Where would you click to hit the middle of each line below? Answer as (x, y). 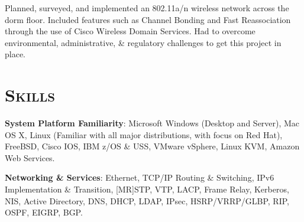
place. (15, 54)
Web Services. (30, 157)
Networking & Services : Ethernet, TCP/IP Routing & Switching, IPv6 (140, 177)
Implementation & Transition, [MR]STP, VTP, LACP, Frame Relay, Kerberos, (147, 189)
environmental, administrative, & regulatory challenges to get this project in (143, 42)
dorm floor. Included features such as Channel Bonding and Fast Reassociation (148, 19)
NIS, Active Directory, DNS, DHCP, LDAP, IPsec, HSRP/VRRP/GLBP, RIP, (147, 200)
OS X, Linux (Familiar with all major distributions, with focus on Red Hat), (144, 134)
